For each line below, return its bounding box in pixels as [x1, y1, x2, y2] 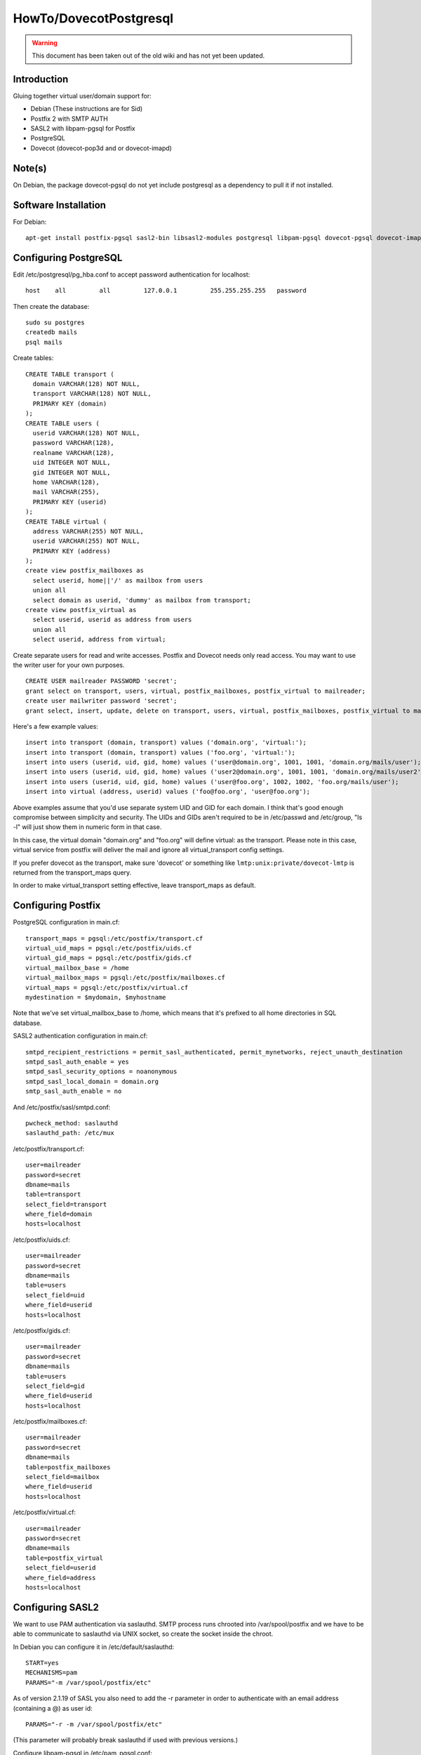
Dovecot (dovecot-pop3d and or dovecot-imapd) [30, 144, 172, 152]
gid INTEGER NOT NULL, [32, 468, 111, 477]
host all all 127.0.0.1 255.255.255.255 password [25, 286, 307, 295]
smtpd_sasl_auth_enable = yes [25, 1057, 130, 1066]
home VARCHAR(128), [32, 478, 100, 486]
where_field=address [25, 1573, 96, 1582]
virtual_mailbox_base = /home [25, 964, 130, 972]
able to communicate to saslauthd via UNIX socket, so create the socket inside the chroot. [13, 1629, 274, 1638]
